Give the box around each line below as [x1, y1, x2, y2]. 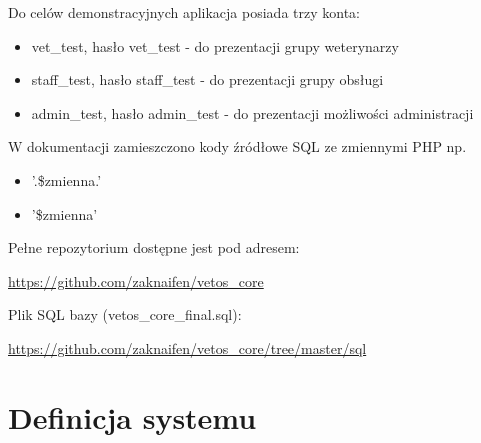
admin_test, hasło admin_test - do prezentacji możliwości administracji [31, 102, 474, 123]
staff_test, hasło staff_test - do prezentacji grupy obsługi [31, 69, 384, 90]
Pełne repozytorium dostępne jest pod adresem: [8, 237, 300, 258]
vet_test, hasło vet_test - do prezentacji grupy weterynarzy [31, 35, 399, 56]
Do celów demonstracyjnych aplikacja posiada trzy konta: [8, 2, 360, 22]
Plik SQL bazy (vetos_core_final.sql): [8, 304, 242, 325]
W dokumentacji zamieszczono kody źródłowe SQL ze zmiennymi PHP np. [8, 136, 467, 157]
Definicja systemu [8, 396, 257, 437]
